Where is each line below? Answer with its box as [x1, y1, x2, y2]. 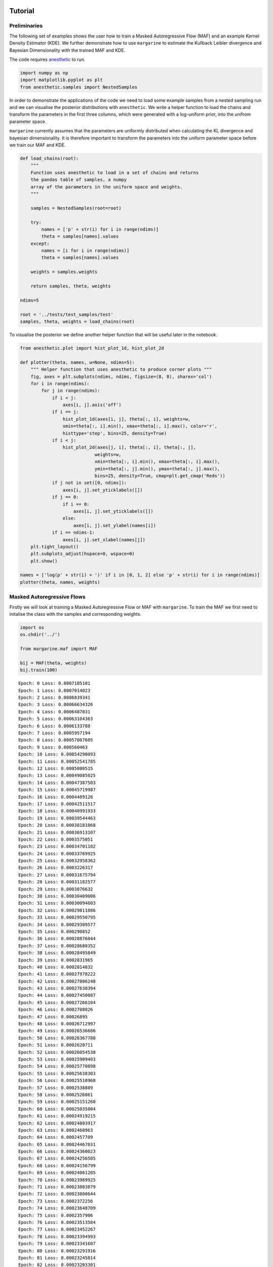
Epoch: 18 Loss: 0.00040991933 [18, 808, 96, 814]
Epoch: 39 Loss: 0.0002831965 [18, 957, 94, 963]
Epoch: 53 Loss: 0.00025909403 [18, 1057, 96, 1062]
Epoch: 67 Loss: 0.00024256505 [18, 1156, 96, 1162]
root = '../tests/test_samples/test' [20, 312, 114, 317]
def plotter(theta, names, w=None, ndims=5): [20, 359, 135, 365]
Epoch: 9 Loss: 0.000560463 [18, 744, 88, 750]
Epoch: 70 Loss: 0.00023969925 [18, 1177, 96, 1183]
